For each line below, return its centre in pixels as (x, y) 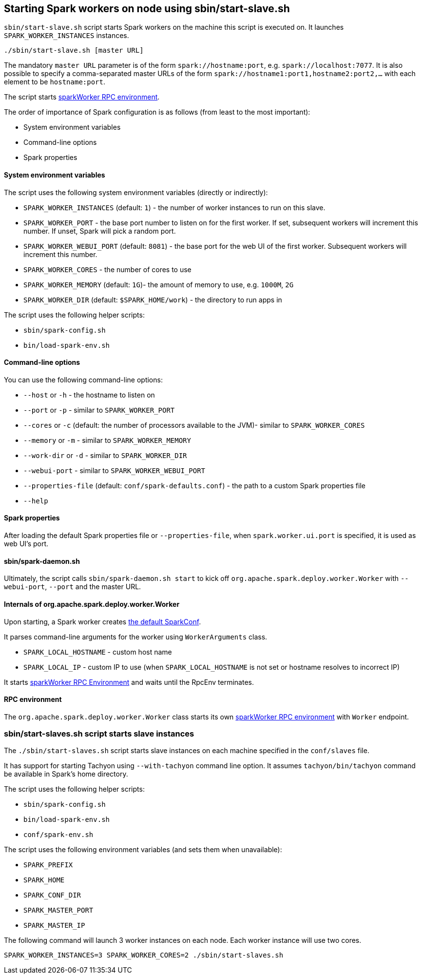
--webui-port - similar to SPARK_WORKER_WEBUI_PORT (115, 470)
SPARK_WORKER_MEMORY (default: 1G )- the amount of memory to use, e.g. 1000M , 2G (159, 284)
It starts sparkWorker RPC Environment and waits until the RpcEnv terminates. (129, 682)
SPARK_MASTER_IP (54, 926)
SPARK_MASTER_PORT (58, 910)
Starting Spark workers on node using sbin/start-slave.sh (147, 9)
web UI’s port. (26, 544)
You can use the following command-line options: (83, 379)
